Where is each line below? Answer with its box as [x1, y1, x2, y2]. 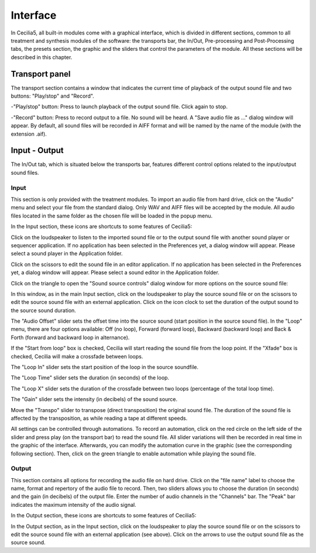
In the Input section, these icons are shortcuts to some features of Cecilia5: [11, 223, 193, 230]
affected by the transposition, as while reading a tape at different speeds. [11, 415, 188, 421]
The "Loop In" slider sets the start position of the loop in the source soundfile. [11, 364, 199, 371]
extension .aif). [11, 130, 47, 137]
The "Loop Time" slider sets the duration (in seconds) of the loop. [11, 374, 170, 381]
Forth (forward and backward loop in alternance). [11, 334, 130, 341]
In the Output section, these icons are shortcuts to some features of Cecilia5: [11, 512, 197, 519]
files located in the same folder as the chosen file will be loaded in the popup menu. [11, 212, 213, 219]
